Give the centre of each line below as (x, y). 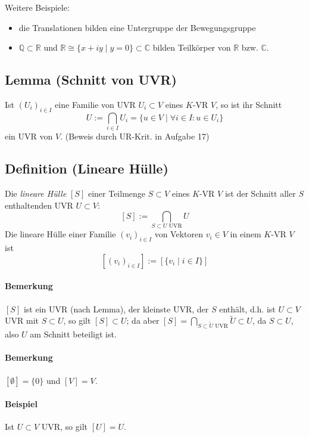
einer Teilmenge (117, 193)
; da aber (143, 320)
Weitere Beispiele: (37, 7)
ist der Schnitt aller (260, 193)
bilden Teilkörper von (192, 47)
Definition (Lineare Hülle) (87, 168)
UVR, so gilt (65, 427)
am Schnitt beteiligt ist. (73, 334)
